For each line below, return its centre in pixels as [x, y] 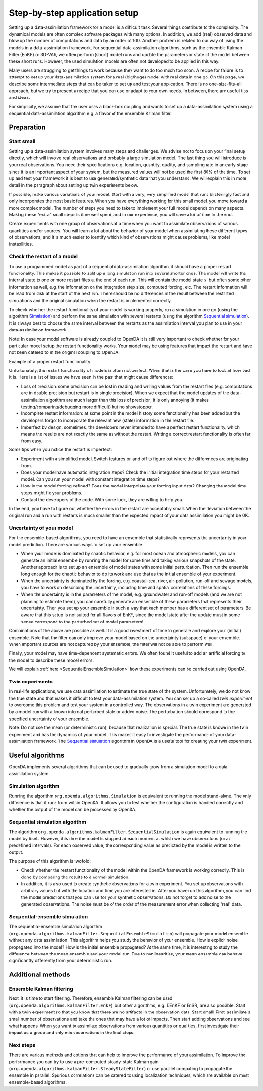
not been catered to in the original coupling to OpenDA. [65, 352]
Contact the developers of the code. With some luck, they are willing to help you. [102, 500]
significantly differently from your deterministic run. [61, 961]
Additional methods [39, 975]
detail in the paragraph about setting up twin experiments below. [74, 185]
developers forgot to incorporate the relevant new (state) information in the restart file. [108, 420]
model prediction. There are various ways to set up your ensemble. [76, 545]
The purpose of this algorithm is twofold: [50, 861]
